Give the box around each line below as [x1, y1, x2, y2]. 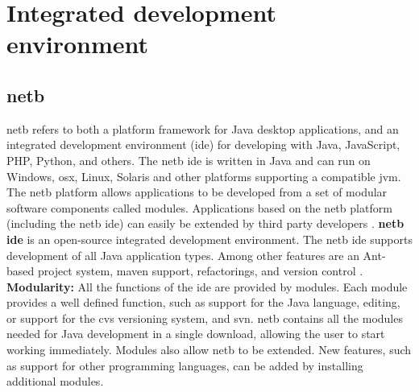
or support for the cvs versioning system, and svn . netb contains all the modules [6, 309, 403, 326]
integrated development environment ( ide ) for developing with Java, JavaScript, [6, 136, 400, 153]
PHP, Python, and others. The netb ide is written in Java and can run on [6, 151, 371, 168]
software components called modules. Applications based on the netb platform [6, 199, 392, 216]
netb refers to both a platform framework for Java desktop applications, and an [6, 120, 399, 137]
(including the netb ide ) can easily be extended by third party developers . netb [6, 215, 404, 232]
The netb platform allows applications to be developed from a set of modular [6, 184, 388, 200]
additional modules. [6, 373, 104, 390]
